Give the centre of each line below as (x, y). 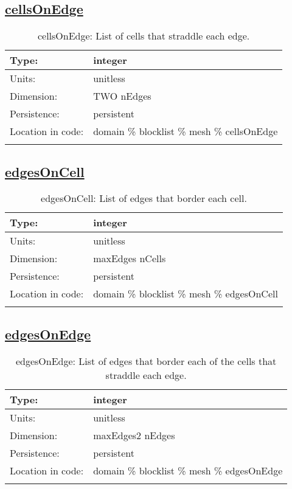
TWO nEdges (122, 96)
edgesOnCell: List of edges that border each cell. (144, 198)
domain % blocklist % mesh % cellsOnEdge (186, 131)
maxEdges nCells (130, 258)
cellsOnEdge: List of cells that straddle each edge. (144, 36)
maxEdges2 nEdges (134, 435)
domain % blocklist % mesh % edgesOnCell (186, 294)
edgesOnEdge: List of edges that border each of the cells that (146, 361)
